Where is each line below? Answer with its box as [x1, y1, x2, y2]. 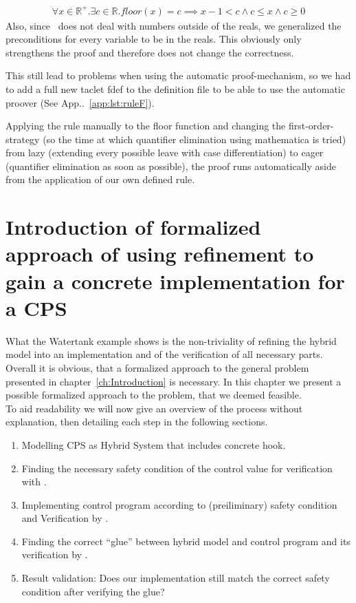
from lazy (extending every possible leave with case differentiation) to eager [5, 145, 324, 160]
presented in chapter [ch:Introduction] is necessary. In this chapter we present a [5, 374, 342, 388]
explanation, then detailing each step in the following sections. [5, 414, 268, 429]
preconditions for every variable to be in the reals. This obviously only [5, 32, 302, 46]
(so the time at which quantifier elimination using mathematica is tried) [43, 131, 346, 146]
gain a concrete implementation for [5, 266, 345, 295]
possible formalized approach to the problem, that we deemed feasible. [5, 388, 302, 402]
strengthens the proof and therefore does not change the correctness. [5, 45, 294, 59]
